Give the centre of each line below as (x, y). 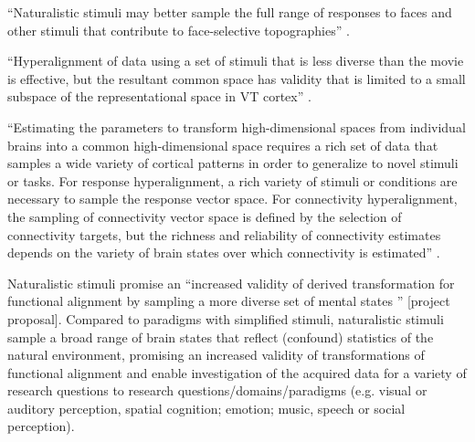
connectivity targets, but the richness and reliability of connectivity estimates (224, 234)
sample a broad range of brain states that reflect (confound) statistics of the (221, 337)
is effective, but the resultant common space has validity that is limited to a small (237, 78)
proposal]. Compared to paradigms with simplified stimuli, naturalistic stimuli (226, 318)
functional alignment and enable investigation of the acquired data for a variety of (237, 372)
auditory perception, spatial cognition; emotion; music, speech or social (206, 408)
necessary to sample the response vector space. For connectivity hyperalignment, (232, 199)
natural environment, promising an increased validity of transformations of (216, 355)
